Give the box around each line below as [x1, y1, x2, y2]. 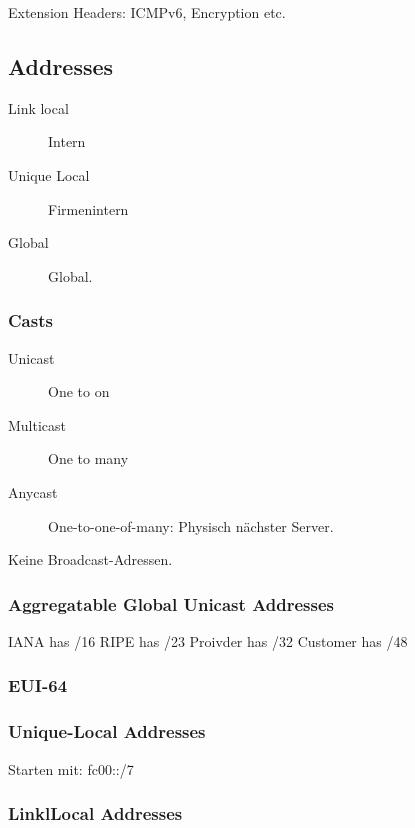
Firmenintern [48, 198, 129, 219]
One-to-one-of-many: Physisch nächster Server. [48, 515, 334, 536]
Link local [8, 97, 69, 118]
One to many [48, 448, 129, 469]
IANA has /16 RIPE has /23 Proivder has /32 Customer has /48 [8, 630, 408, 651]
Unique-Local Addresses [8, 719, 206, 744]
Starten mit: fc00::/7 [8, 758, 134, 779]
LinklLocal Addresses [8, 801, 183, 826]
